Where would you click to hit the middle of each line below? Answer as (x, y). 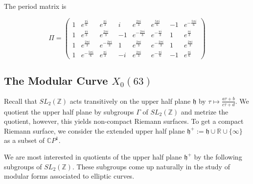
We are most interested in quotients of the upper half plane (93, 156)
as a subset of (24, 140)
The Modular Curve (56, 80)
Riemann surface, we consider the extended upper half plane (94, 130)
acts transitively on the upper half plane (130, 101)
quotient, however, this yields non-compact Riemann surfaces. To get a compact (124, 121)
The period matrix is (35, 6)
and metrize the (205, 111)
